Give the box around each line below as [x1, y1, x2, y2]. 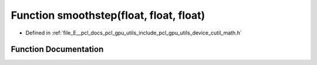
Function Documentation [11, 45, 104, 54]
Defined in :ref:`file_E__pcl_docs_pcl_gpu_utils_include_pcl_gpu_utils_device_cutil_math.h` [25, 29, 242, 36]
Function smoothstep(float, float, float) [11, 9, 205, 22]
